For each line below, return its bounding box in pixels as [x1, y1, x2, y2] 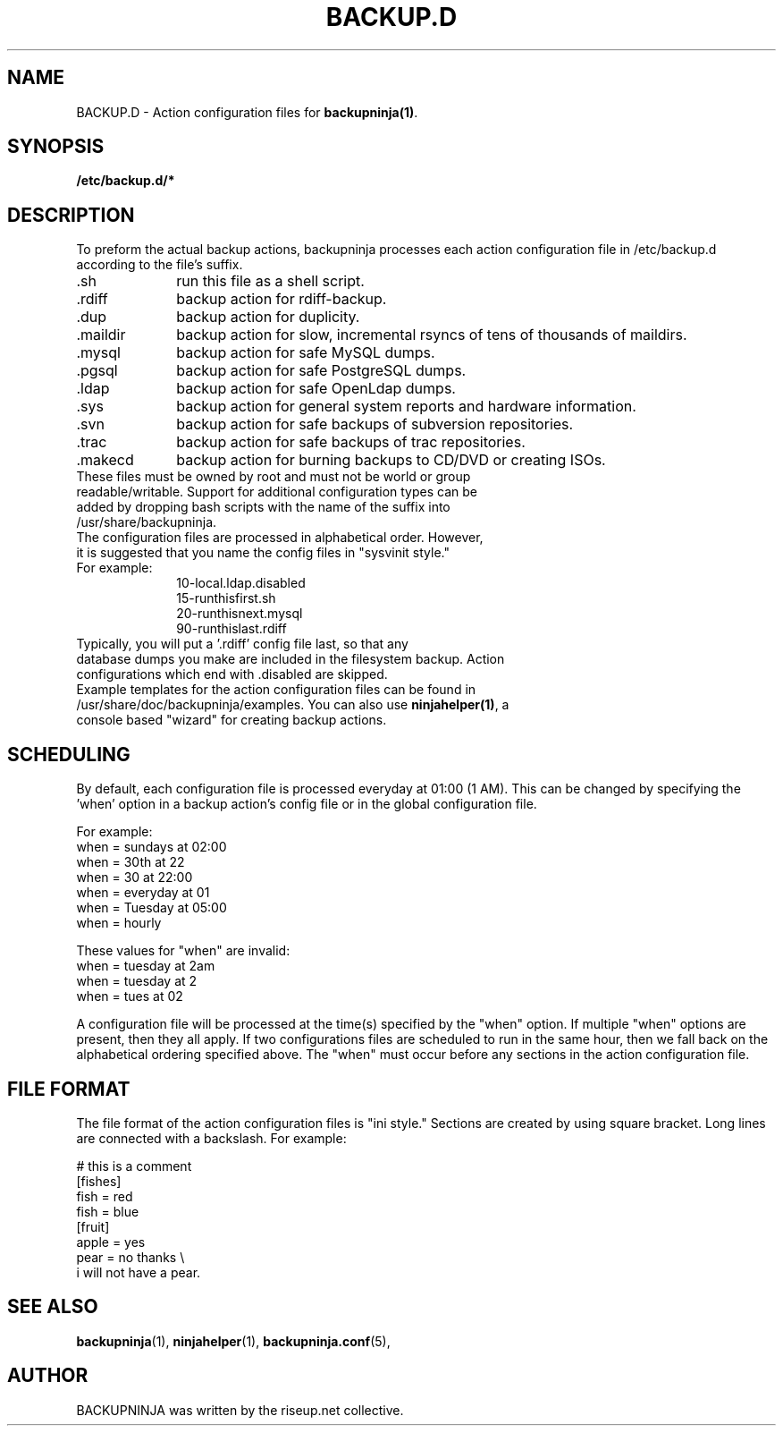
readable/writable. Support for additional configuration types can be [76, 484, 477, 500]
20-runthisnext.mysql [176, 606, 303, 622]
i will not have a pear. [76, 1264, 201, 1280]
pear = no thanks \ [76, 1249, 185, 1265]
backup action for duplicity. [176, 308, 360, 326]
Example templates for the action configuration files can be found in [76, 682, 476, 698]
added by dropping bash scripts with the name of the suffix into [76, 499, 450, 515]
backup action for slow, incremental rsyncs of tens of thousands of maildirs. [176, 326, 687, 344]
